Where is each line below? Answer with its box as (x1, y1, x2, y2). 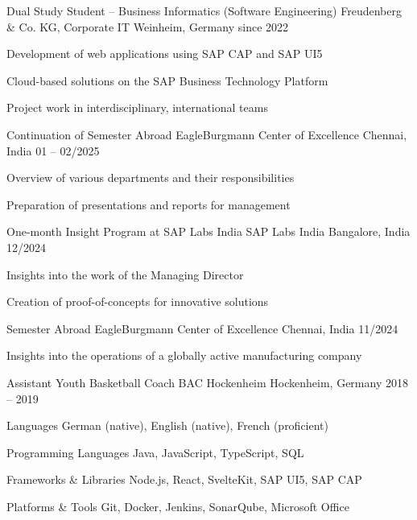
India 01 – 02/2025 (6, 142, 100, 159)
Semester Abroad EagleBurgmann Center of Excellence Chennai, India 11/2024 (6, 320, 398, 336)
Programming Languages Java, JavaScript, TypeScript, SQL (6, 444, 304, 460)
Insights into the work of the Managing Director (6, 266, 244, 283)
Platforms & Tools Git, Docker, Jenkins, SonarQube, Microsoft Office (6, 497, 349, 514)
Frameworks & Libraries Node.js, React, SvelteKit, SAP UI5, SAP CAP (6, 471, 362, 488)
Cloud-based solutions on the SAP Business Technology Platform (6, 72, 328, 89)
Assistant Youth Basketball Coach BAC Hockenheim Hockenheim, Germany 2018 (6, 373, 408, 390)
